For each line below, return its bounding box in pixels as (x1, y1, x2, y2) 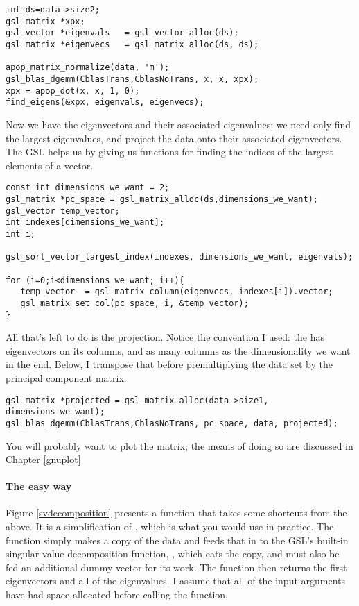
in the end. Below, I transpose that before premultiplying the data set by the (6, 357, 333, 371)
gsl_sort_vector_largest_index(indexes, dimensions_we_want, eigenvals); (6, 252, 353, 262)
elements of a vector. (6, 158, 94, 172)
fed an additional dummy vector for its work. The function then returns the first (6, 559, 347, 574)
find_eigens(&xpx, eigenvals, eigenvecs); (6, 97, 204, 108)
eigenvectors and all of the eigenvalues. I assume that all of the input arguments (6, 573, 346, 588)
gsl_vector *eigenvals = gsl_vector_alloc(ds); (6, 28, 239, 38)
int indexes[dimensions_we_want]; (6, 217, 165, 228)
